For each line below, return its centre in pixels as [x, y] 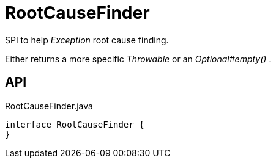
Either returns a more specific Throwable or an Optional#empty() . [138, 59]
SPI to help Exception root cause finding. [87, 40]
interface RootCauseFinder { [75, 124]
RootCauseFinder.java [49, 106]
